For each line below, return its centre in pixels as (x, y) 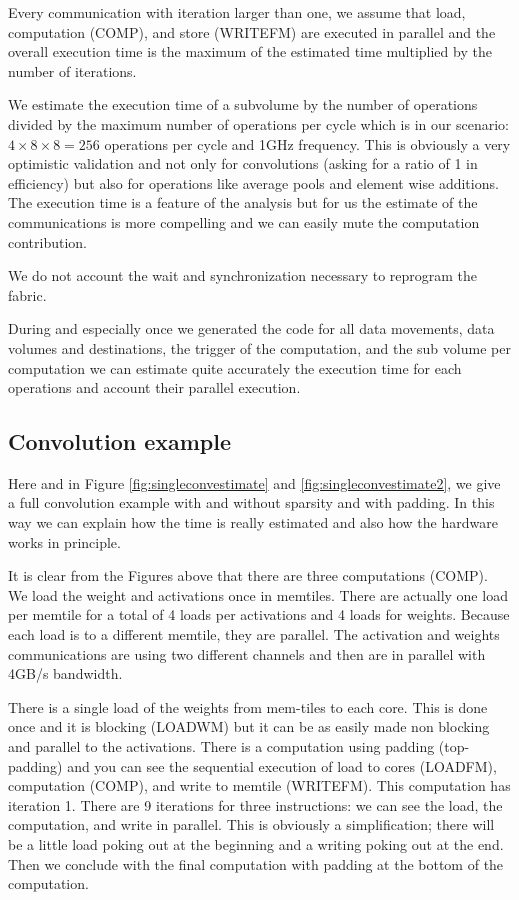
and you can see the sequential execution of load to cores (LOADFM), (282, 765)
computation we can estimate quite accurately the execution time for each (235, 367)
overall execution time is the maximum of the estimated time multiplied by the (250, 51)
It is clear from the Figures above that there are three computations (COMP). (248, 575)
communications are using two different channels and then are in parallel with (247, 653)
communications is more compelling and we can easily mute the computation (244, 221)
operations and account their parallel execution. (154, 387)
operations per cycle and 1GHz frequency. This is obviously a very (307, 143)
